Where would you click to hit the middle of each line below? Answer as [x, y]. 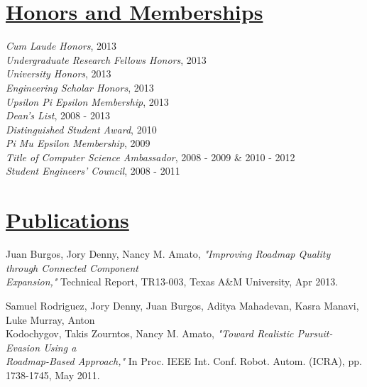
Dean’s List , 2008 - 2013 [58, 115]
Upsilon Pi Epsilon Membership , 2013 [87, 101]
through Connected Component [72, 267]
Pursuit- [315, 333]
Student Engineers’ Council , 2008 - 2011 [93, 171]
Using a [60, 347]
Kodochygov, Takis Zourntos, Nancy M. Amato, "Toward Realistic [150, 333]
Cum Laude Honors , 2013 [61, 46]
